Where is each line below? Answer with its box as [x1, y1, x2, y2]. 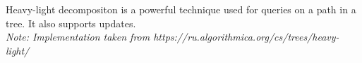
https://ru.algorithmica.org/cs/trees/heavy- [153, 29, 339, 44]
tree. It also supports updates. [6, 15, 136, 30]
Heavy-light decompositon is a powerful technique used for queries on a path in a [6, 2, 356, 16]
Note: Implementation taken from [6, 29, 150, 44]
